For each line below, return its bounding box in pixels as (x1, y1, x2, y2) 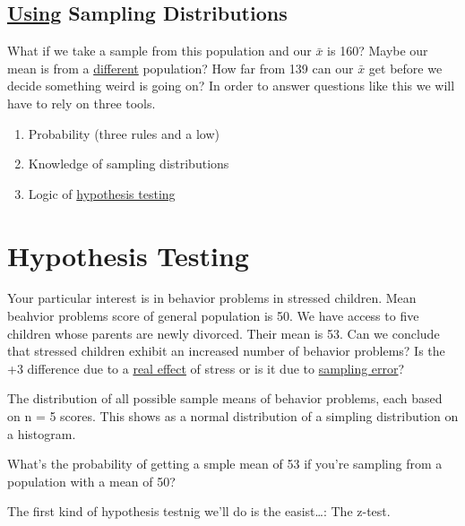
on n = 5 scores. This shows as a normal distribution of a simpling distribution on (7, 407, 459, 426)
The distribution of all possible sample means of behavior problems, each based (7, 389, 443, 408)
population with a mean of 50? (7, 471, 176, 490)
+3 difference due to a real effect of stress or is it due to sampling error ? (7, 358, 405, 377)
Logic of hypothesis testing (28, 184, 176, 203)
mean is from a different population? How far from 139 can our (7, 58, 354, 77)
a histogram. (7, 424, 76, 443)
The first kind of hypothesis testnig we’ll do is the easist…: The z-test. (7, 502, 391, 521)
